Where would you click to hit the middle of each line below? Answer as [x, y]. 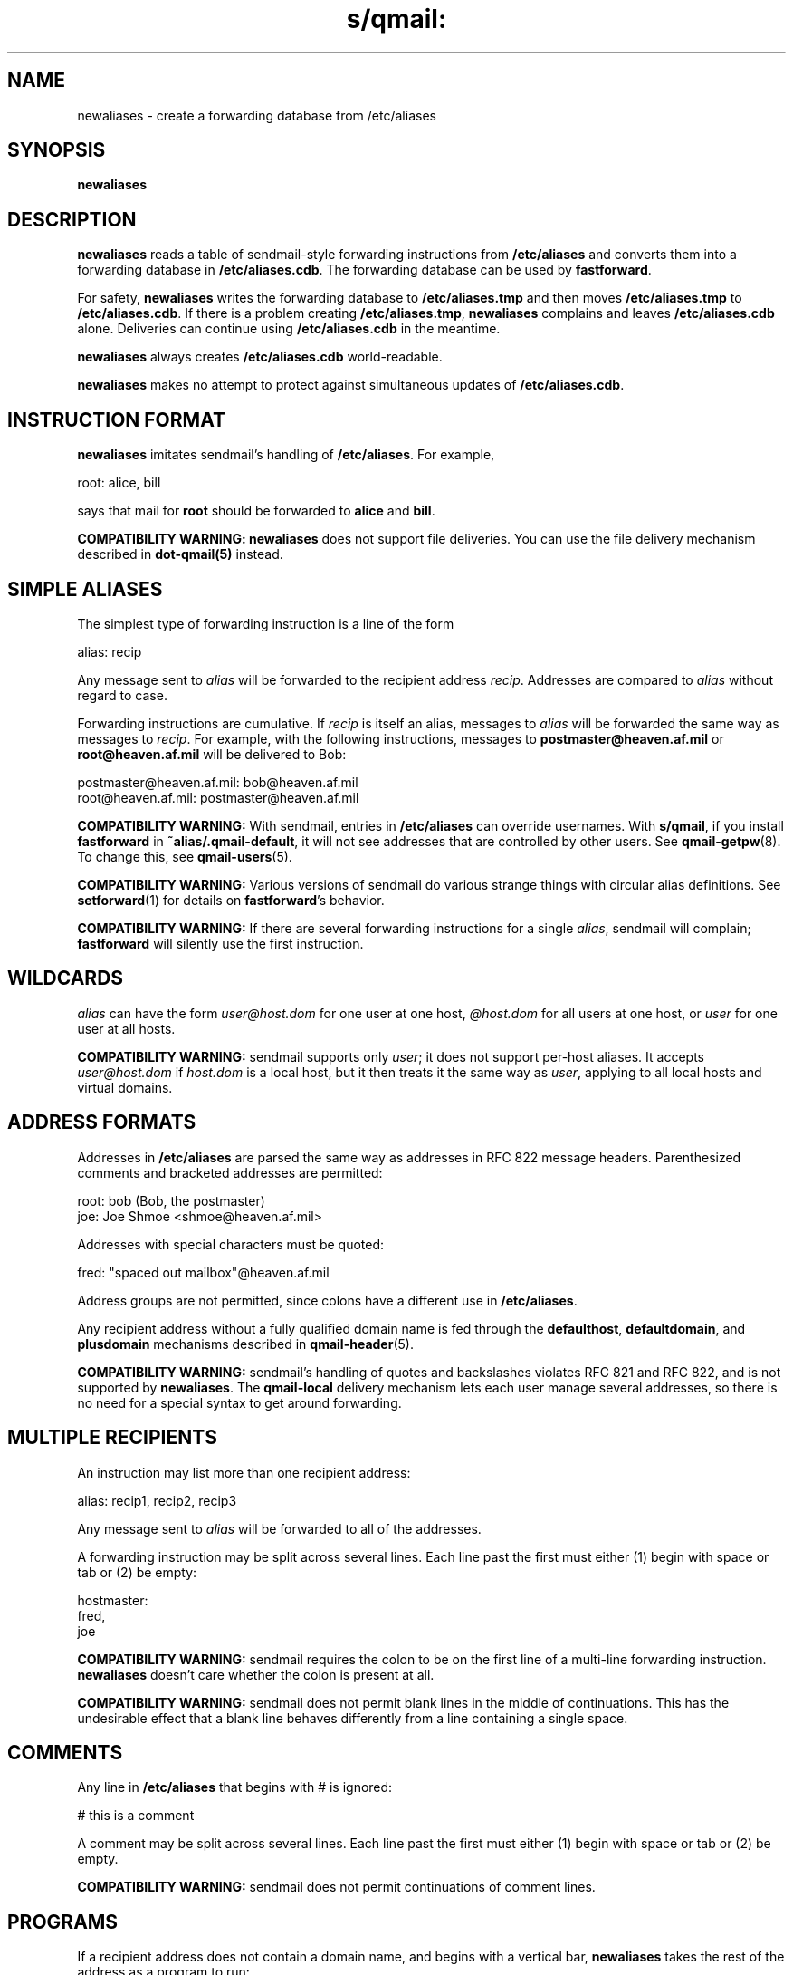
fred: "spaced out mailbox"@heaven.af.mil [203, 1272]
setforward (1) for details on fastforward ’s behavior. [231, 900]
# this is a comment [136, 1816]
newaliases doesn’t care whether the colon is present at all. [256, 1674]
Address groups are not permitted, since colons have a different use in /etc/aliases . [327, 1300]
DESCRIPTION [72, 219]
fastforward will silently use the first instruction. [220, 943]
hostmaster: [113, 1600]
